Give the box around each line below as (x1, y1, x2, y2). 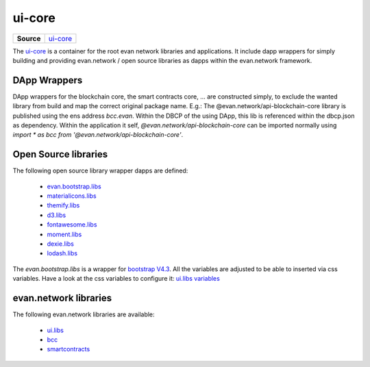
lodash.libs (47, 249, 78, 257)
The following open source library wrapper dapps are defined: (12, 166, 188, 175)
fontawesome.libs (47, 220, 97, 229)
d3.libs (47, 211, 66, 219)
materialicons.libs (47, 192, 97, 200)
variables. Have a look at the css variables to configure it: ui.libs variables (12, 275, 221, 283)
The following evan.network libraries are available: (12, 310, 155, 318)
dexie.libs (47, 240, 75, 248)
